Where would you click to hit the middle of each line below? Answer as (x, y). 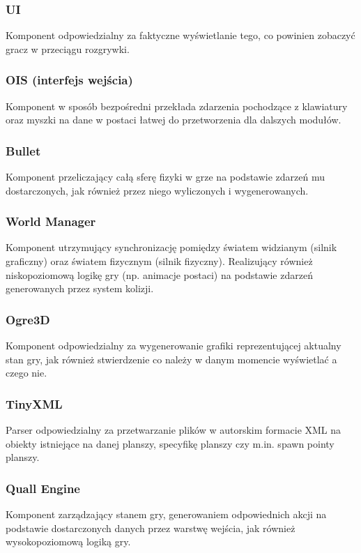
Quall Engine (43, 488)
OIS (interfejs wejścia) (69, 80)
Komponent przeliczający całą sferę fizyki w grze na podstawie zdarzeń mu (166, 177)
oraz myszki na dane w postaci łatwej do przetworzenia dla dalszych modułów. (174, 120)
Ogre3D (28, 319)
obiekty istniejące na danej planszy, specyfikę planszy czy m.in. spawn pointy (170, 443)
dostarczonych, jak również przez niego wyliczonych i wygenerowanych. (157, 190)
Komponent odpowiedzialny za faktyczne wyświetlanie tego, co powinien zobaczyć (180, 35)
